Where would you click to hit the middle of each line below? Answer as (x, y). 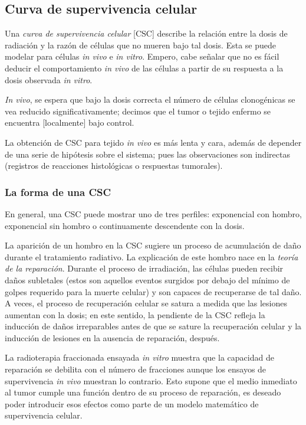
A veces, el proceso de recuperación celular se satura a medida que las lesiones (146, 303)
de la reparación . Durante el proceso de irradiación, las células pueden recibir (144, 268)
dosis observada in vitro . (49, 79)
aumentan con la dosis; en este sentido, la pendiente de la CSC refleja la (135, 314)
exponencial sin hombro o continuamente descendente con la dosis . (125, 225)
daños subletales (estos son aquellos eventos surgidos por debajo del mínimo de (147, 279)
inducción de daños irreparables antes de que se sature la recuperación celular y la (153, 326)
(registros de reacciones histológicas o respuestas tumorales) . (114, 166)
